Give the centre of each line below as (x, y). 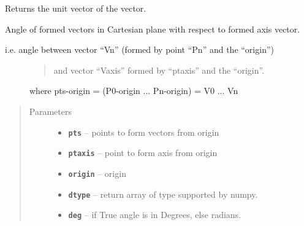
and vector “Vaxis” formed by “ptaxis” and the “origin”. (159, 70)
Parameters (50, 111)
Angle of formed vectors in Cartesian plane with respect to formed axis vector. (153, 29)
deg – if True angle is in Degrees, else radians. (155, 215)
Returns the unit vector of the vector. (76, 8)
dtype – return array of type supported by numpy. (163, 194)
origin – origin (97, 173)
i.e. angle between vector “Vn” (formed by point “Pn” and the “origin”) (139, 49)
